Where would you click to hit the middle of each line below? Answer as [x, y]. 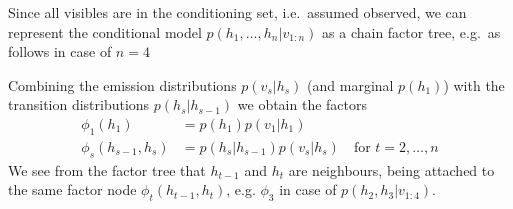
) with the [474, 84]
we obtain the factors [302, 104]
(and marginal [350, 84]
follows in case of [60, 51]
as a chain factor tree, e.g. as [411, 31]
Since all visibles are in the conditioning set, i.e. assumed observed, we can [237, 12]
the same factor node [72, 189]
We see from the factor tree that [107, 169]
